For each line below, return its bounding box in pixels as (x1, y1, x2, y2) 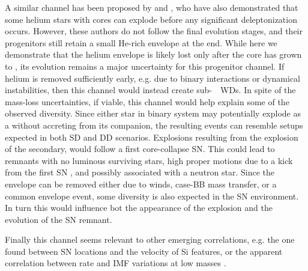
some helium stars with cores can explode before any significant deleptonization (5, 13, 297, 25)
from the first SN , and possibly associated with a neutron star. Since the (5, 166, 275, 178)
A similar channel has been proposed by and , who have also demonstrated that (5, 1, 298, 13)
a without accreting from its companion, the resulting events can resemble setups (5, 118, 303, 131)
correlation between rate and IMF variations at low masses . (5, 257, 226, 269)
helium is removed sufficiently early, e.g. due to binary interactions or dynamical (5, 72, 300, 84)
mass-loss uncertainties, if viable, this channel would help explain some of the (5, 95, 289, 108)
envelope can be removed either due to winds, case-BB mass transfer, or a (5, 177, 277, 190)
